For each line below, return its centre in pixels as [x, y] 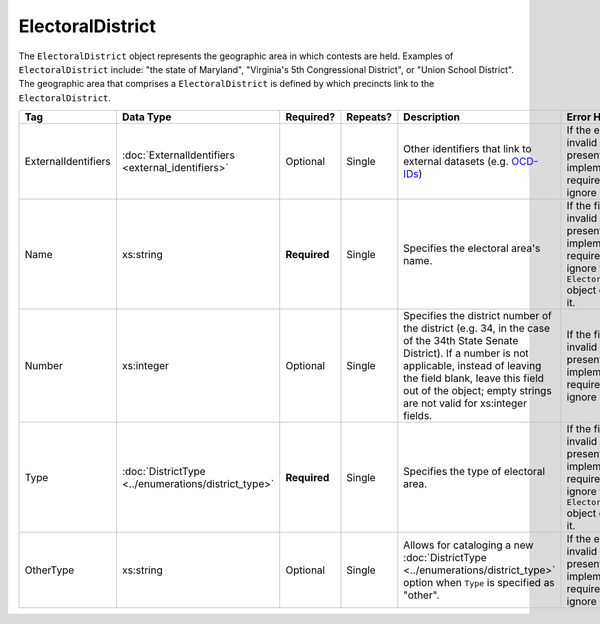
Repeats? [369, 117]
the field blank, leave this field [474, 378]
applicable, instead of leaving [472, 366]
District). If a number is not [466, 353]
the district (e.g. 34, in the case [476, 328]
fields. [418, 416]
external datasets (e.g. [456, 162]
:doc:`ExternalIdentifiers [178, 155]
